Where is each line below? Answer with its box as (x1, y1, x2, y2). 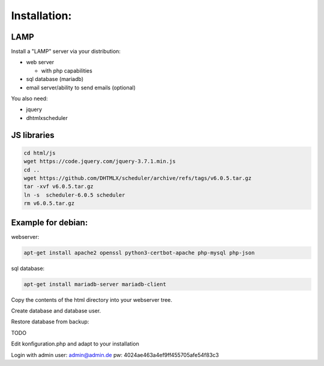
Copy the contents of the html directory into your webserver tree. (11, 296, 173, 303)
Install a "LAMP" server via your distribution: (11, 48, 121, 55)
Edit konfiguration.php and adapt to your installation (11, 340, 139, 347)
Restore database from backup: (11, 318, 89, 325)
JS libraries (11, 130, 55, 140)
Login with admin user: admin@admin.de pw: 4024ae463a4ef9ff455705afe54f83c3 (11, 351, 219, 358)
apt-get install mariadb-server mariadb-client (23, 281, 166, 287)
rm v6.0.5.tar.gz (23, 200, 75, 207)
